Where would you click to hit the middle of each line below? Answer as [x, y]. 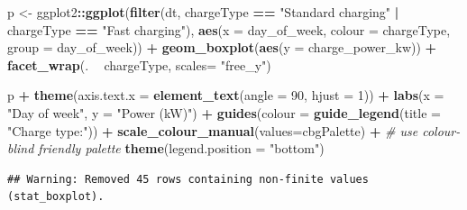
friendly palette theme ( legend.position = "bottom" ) [181, 148]
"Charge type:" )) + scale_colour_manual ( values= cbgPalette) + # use [213, 130]
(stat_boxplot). [56, 197]
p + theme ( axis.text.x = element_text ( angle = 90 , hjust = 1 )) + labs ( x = [226, 95]
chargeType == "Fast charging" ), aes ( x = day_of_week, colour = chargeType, [229, 29]
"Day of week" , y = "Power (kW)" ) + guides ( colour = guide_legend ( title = [224, 112]
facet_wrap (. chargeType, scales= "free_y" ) [139, 64]
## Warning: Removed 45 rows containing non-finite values [188, 179]
